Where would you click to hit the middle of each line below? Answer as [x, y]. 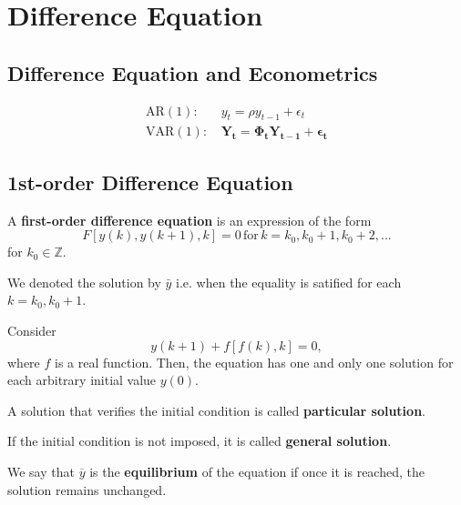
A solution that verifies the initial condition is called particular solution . [216, 410]
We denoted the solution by [84, 282]
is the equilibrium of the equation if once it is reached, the [257, 471]
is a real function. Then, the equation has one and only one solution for [254, 362]
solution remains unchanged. [87, 489]
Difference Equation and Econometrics [193, 72]
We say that [41, 471]
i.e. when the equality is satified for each [289, 282]
